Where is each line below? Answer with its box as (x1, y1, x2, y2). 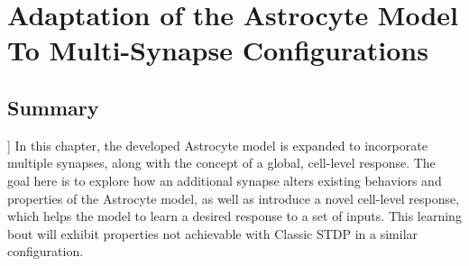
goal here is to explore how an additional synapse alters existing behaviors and (7, 170, 442, 189)
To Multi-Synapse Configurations (7, 32, 428, 69)
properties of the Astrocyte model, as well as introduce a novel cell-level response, (7, 188, 460, 207)
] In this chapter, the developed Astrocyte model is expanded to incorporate (7, 135, 428, 154)
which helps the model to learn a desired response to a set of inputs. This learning (7, 206, 462, 225)
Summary (7, 93, 99, 121)
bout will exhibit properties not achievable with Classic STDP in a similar (7, 224, 418, 243)
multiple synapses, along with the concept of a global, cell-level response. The (7, 153, 436, 172)
